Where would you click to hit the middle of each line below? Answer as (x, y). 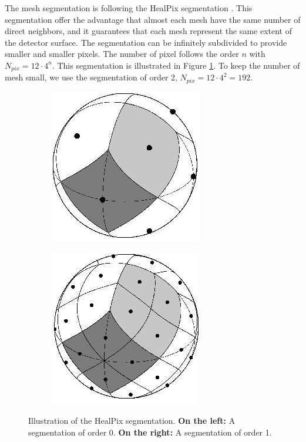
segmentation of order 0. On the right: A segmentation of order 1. (150, 432)
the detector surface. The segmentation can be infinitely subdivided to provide (146, 42)
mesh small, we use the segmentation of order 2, (91, 77)
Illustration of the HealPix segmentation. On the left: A (132, 421)
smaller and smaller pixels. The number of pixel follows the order (122, 54)
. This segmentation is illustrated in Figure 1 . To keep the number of (176, 65)
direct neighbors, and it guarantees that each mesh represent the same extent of (148, 31)
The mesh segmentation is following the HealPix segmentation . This (129, 8)
